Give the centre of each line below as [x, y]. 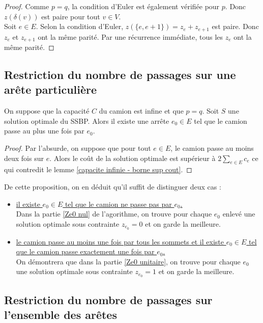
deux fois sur [24, 158]
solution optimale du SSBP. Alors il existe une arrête [87, 120]
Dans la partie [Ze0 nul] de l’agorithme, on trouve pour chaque [114, 214]
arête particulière [51, 89]
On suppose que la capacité [47, 111]
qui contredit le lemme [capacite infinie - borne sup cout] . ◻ [98, 169]
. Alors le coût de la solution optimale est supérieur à [133, 158]
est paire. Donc [235, 26]
